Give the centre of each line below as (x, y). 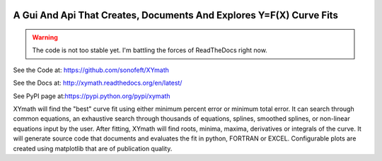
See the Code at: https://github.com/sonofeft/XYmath (91, 70)
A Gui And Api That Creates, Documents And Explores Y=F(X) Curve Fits (176, 15)
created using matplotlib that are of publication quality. (93, 148)
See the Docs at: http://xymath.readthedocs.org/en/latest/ (98, 83)
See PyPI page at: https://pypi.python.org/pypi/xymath (92, 96)
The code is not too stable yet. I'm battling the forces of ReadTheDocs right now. (150, 50)
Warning (45, 37)
